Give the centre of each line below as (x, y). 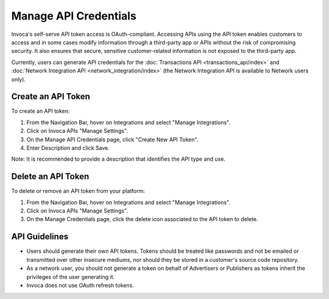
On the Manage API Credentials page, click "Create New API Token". (112, 139)
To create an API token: (41, 111)
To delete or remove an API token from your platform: (78, 191)
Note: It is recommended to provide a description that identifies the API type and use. (118, 159)
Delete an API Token (50, 177)
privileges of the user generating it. (71, 276)
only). (19, 79)
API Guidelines (40, 237)
